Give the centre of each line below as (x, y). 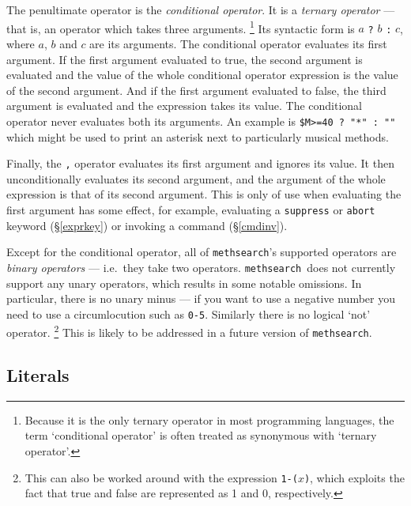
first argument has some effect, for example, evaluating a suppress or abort (191, 209)
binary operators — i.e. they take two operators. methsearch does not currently (201, 267)
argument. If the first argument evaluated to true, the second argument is (185, 59)
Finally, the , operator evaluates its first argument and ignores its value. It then (200, 163)
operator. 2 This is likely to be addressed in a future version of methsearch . (189, 331)
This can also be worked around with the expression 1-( (161, 477)
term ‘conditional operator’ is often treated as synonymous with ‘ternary (201, 435)
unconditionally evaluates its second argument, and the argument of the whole (196, 178)
